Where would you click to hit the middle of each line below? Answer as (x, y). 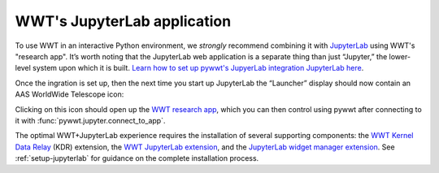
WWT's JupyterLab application (123, 21)
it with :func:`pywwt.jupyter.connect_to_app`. (90, 120)
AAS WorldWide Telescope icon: (70, 94)
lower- (400, 56)
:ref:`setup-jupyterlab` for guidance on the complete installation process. (137, 158)
